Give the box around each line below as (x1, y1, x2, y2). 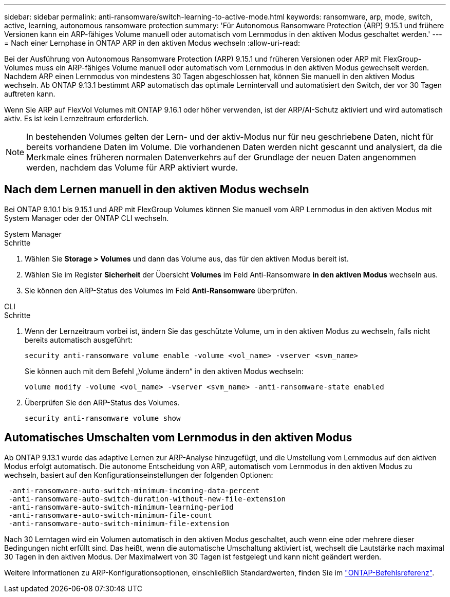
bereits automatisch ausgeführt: (25, 335, 133, 344)
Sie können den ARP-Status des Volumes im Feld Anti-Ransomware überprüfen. (25, 286, 297, 295)
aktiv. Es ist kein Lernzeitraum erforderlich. (4, 114, 149, 123)
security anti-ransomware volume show (25, 414, 181, 422)
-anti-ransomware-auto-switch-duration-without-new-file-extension (8, 494, 286, 503)
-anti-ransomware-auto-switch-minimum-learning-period (8, 502, 234, 511)
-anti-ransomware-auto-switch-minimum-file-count (8, 511, 212, 519)
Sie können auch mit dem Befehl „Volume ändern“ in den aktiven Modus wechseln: (25, 366, 304, 376)
